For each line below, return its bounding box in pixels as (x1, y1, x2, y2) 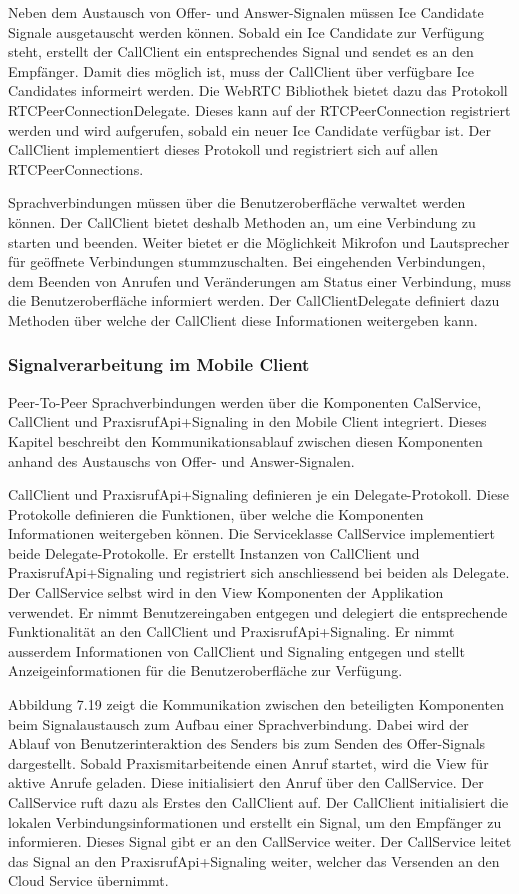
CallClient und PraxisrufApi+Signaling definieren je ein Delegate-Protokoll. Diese (8, 484, 509, 505)
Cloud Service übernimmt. (8, 870, 169, 891)
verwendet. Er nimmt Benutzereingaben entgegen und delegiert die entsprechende (8, 601, 508, 622)
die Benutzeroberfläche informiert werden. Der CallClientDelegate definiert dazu (8, 290, 500, 311)
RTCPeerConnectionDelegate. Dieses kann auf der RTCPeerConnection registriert (8, 99, 511, 120)
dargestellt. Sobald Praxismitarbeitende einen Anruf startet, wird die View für (8, 752, 489, 773)
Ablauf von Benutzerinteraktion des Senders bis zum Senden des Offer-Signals (8, 733, 486, 754)
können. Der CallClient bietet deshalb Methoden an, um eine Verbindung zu (8, 211, 476, 232)
